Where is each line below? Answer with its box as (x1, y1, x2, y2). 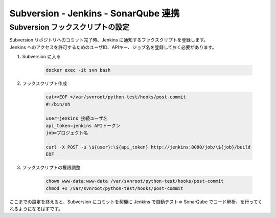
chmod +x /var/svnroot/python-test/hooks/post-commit (45, 185, 183, 191)
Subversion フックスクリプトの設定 (9, 23, 130, 32)
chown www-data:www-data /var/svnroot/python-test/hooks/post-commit (45, 178, 224, 184)
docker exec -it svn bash (45, 67, 111, 73)
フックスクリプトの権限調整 (22, 164, 81, 171)
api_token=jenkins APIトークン (45, 123, 121, 128)
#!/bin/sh (45, 101, 71, 107)
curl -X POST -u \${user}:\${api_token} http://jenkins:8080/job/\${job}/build (45, 144, 251, 150)
